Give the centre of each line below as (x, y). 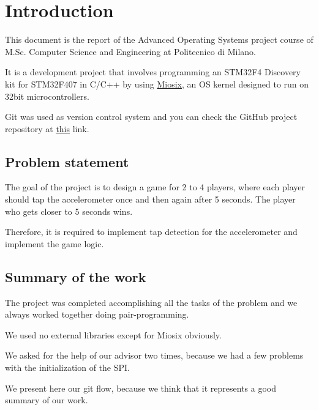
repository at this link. (47, 128)
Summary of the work (76, 276)
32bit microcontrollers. (47, 96)
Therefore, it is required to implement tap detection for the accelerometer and (151, 232)
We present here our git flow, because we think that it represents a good (141, 388)
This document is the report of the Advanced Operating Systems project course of (159, 39)
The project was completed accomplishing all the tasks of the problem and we (151, 302)
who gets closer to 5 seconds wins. (69, 211)
